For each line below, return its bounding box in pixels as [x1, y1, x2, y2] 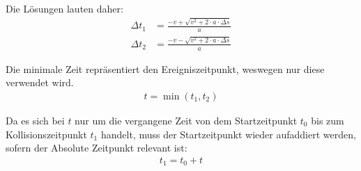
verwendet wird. [6, 75, 74, 90]
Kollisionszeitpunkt [6, 127, 87, 141]
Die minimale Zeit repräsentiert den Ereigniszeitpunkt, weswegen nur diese [6, 61, 325, 76]
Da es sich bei [6, 113, 65, 127]
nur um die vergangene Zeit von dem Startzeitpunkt [75, 113, 298, 127]
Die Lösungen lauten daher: [6, 1, 123, 15]
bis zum [311, 113, 344, 127]
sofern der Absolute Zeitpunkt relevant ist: [6, 140, 187, 155]
